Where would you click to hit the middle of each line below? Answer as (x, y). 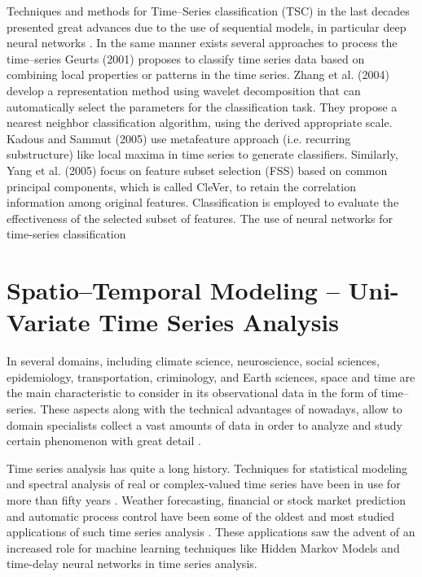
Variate (48, 322)
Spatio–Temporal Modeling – (173, 290)
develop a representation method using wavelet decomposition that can (184, 90)
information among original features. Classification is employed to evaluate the (203, 202)
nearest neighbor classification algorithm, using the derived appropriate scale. (200, 122)
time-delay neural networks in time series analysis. (132, 564)
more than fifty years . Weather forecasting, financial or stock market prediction (207, 499)
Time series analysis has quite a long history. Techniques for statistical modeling (207, 468)
